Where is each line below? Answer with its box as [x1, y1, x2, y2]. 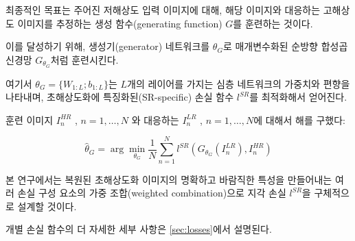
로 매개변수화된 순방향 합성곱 [222, 39, 348, 53]
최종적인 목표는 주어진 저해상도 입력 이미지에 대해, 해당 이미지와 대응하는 [5, 3, 321, 16]
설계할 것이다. [17, 199, 77, 213]
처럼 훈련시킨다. [50, 52, 119, 66]
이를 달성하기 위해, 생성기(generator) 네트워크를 [5, 39, 210, 53]
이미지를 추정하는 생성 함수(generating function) [17, 16, 222, 30]
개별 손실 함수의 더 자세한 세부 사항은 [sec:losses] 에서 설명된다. [5, 222, 272, 236]
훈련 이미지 [5, 112, 54, 127]
